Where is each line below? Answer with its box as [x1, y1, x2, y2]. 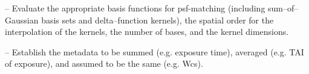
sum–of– [268, 2, 299, 14]
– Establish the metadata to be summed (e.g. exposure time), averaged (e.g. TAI [5, 45, 304, 58]
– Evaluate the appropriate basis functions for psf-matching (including [5, 2, 265, 14]
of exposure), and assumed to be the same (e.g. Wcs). [5, 57, 203, 70]
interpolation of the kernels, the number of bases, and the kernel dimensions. [5, 25, 289, 38]
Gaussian [5, 13, 39, 26]
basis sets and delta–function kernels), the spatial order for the [41, 13, 274, 26]
